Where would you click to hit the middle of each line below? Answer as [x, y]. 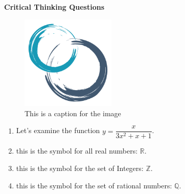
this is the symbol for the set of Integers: [80, 168]
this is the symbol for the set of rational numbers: [94, 185]
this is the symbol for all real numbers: [77, 151]
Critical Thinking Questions [54, 7]
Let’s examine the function [58, 130]
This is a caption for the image [73, 113]
